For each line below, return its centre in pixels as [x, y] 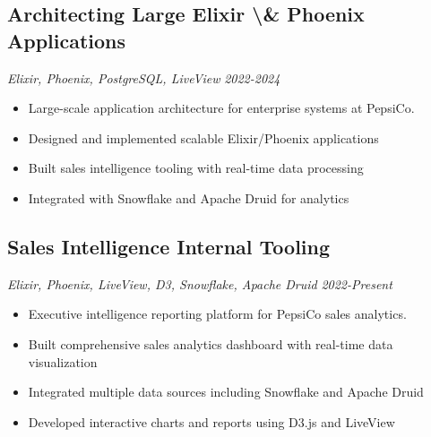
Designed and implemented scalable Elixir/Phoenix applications [203, 137]
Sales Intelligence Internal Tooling [169, 246]
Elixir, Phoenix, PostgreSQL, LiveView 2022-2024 [144, 77]
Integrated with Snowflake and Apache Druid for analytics [189, 197]
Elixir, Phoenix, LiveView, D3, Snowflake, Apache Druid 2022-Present [200, 283]
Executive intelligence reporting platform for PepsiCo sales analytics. [217, 314]
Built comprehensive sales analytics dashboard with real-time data [211, 343]
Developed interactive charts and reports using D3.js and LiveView [211, 421]
